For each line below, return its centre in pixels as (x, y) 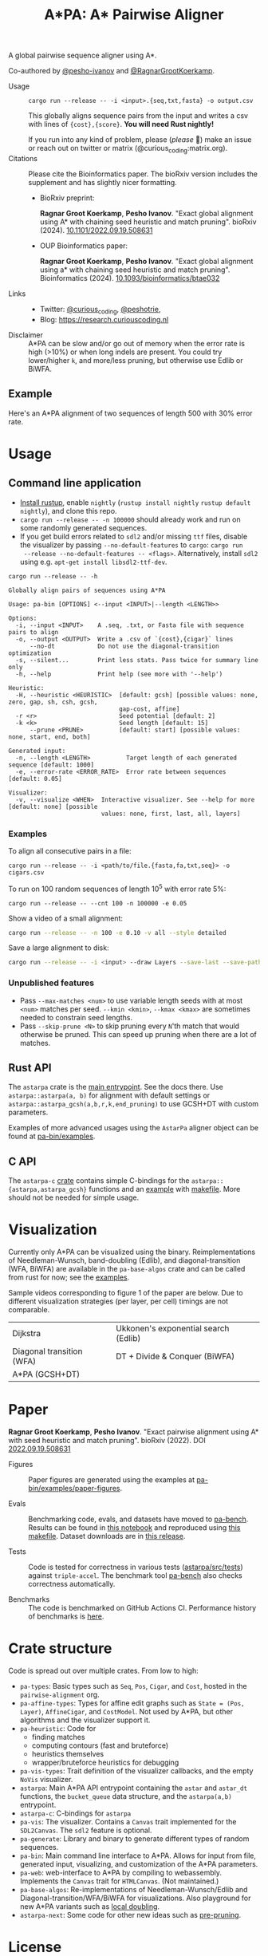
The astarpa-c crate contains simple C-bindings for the (99, 1181)
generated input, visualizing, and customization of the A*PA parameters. (139, 1864)
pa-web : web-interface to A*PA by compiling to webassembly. (120, 1873)
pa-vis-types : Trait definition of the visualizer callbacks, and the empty (136, 1771)
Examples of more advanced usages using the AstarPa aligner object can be (134, 1128)
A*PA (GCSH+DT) (46, 1374)
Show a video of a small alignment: (66, 918)
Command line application (75, 483)
